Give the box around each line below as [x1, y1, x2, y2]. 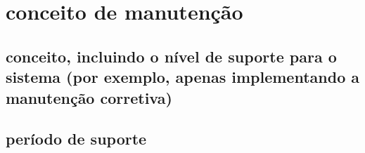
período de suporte [6, 128, 147, 149]
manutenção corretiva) [6, 86, 172, 108]
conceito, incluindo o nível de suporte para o [6, 45, 337, 67]
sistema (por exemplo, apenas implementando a [6, 66, 359, 88]
